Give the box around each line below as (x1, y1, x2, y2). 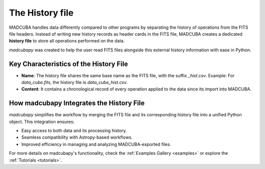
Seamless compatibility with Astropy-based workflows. (21, 134, 133, 140)
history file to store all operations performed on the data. (9, 38, 125, 44)
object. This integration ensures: (9, 119, 75, 125)
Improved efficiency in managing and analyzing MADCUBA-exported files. (21, 141, 171, 147)
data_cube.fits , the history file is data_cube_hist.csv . (21, 80, 128, 85)
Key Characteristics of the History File (9, 60, 128, 68)
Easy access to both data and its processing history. (21, 127, 127, 134)
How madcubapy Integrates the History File (9, 99, 145, 107)
